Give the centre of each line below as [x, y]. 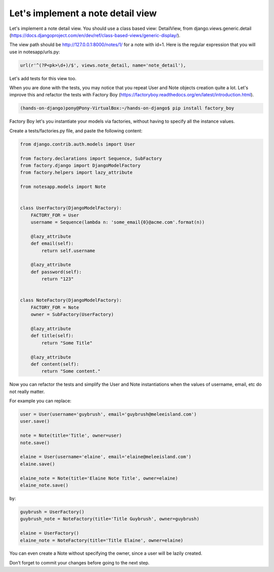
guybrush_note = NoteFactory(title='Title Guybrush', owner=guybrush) [110, 519]
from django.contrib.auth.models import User [78, 144]
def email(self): [52, 244]
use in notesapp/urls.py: [35, 52]
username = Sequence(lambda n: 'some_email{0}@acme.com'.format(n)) [118, 222]
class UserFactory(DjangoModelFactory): [71, 208]
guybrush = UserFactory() [52, 512]
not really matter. [27, 391]
